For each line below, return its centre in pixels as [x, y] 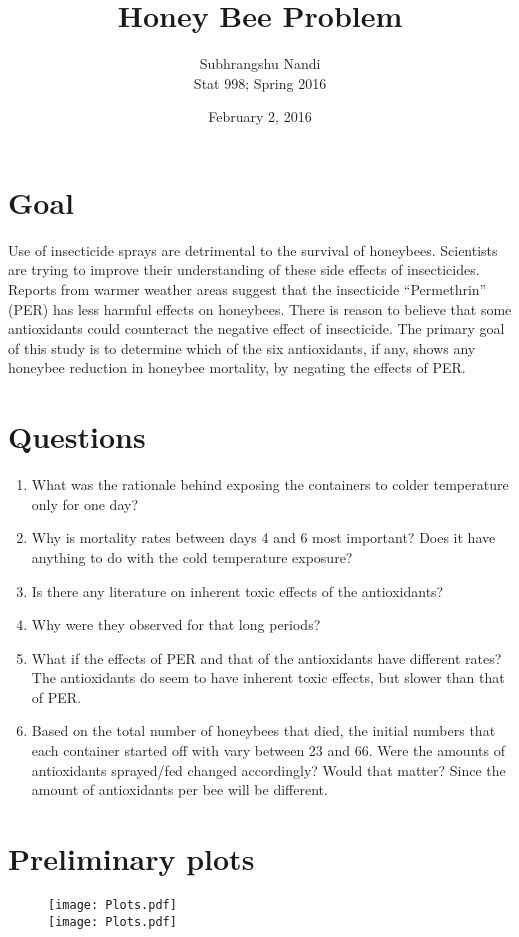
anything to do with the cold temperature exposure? [192, 556]
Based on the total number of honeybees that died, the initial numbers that [263, 730]
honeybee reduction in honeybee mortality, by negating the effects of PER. [237, 367]
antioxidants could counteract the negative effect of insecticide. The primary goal [256, 328]
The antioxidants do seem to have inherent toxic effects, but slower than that [268, 677]
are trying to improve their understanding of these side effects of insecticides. [244, 269]
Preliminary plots [131, 858]
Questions [77, 436]
